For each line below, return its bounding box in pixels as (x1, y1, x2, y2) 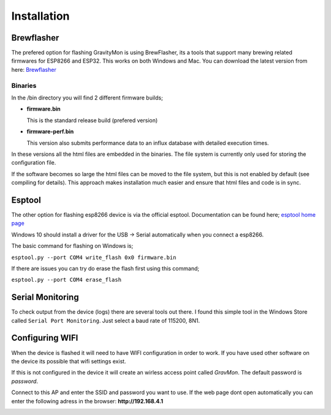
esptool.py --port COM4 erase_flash (11, 276, 122, 284)
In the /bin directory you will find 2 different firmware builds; (11, 94, 164, 101)
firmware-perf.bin (26, 128, 74, 135)
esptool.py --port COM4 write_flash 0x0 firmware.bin (11, 254, 177, 261)
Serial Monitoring (11, 292, 79, 303)
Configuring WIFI (11, 333, 78, 343)
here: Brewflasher (11, 66, 56, 73)
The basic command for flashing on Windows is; (11, 242, 134, 250)
